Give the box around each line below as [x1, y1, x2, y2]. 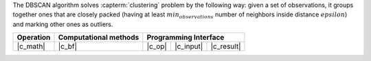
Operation [16, 33, 51, 42]
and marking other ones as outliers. [12, 20, 113, 28]
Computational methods [58, 33, 139, 42]
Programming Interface [146, 33, 225, 42]
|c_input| [174, 42, 203, 51]
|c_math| [16, 42, 46, 51]
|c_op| [146, 42, 168, 51]
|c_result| [210, 42, 241, 51]
